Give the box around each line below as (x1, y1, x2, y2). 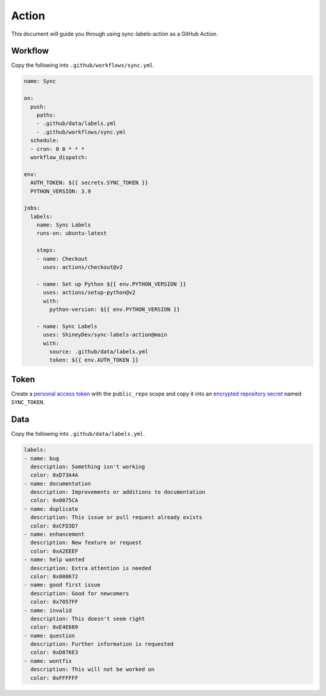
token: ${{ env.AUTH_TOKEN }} (49, 357, 139, 363)
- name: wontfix (24, 657, 72, 664)
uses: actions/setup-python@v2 (43, 289, 136, 296)
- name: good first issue (24, 581, 101, 589)
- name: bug (24, 455, 60, 462)
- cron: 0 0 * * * (30, 145, 85, 152)
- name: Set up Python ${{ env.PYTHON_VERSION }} (36, 281, 187, 287)
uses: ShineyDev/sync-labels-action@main (43, 331, 167, 338)
